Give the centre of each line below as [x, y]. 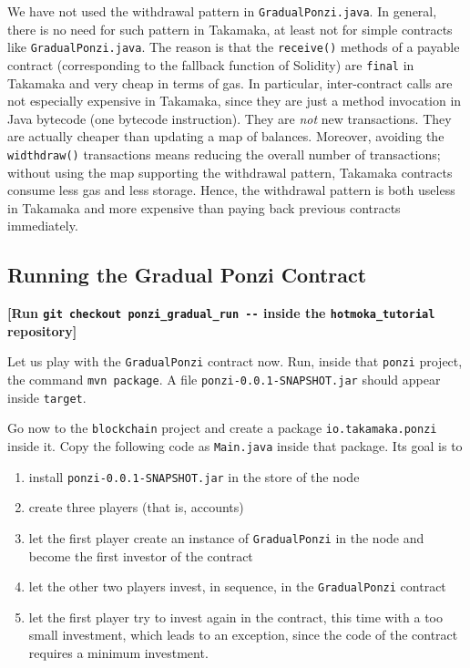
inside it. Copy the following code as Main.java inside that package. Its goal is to [235, 446]
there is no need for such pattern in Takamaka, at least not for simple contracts [230, 29]
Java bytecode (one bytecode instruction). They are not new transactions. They [230, 118]
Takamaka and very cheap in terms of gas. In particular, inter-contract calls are [230, 82]
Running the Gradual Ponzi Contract [187, 275]
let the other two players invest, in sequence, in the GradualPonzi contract [237, 586]
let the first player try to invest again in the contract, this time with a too [235, 617]
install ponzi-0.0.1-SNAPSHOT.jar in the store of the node [194, 476]
